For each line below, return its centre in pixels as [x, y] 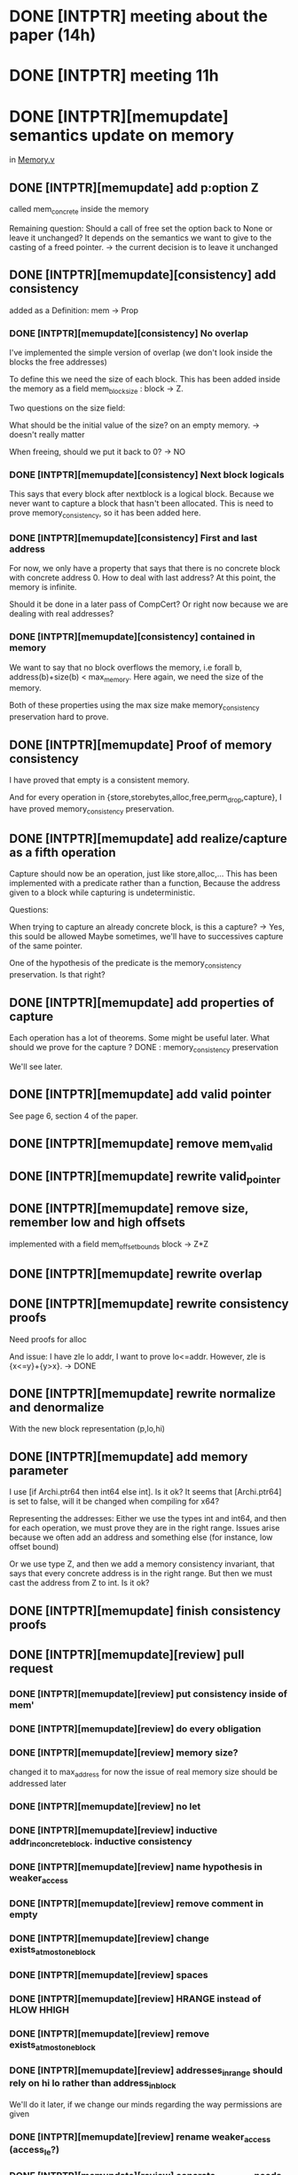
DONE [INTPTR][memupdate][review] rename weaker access [140, 2138]
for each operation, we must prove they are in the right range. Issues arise [145, 1528]
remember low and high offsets [98, 1223]
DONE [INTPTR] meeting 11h [114, 76]
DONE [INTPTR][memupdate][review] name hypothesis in [136, 1866]
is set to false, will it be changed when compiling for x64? [114, 1502]
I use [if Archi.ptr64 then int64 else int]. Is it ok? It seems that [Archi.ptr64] [145, 1492]
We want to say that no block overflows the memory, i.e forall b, [125, 667]
